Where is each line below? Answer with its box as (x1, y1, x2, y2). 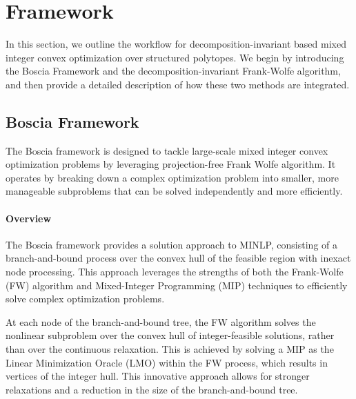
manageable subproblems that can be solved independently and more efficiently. (6, 184, 343, 198)
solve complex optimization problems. (6, 291, 165, 306)
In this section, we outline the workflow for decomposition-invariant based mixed (6, 37, 346, 51)
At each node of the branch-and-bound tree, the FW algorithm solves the (6, 314, 316, 329)
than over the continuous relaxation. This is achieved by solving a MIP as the (6, 342, 334, 356)
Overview (6, 211, 52, 225)
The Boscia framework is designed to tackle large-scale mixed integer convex (6, 143, 328, 157)
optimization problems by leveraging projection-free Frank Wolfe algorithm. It (6, 157, 336, 171)
